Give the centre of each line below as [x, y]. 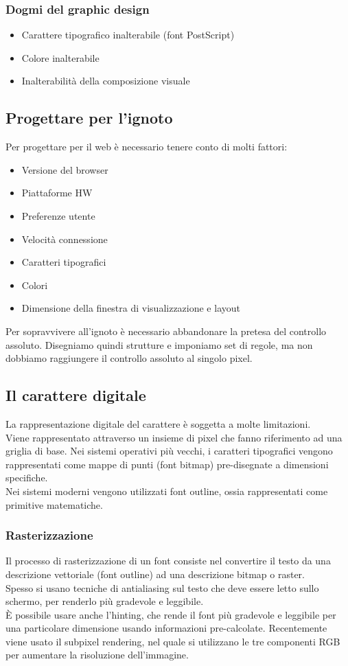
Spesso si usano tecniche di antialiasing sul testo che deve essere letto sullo [162, 587]
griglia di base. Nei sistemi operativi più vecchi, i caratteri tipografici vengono [169, 451]
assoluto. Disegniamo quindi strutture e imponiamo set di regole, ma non [159, 344]
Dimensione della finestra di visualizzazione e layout [131, 308]
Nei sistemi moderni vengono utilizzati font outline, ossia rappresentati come [167, 491]
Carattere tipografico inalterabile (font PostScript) [128, 35]
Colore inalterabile [60, 57]
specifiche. [27, 478]
